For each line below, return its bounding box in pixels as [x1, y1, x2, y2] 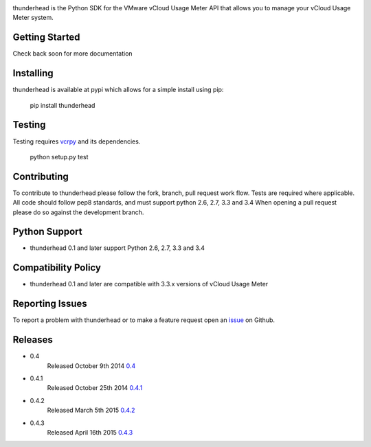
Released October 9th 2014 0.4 [47, 361, 136, 370]
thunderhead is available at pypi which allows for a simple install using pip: [12, 86, 224, 94]
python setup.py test [30, 152, 89, 161]
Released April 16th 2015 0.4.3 [47, 428, 133, 436]
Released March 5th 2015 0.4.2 [47, 406, 135, 415]
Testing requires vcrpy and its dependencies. [12, 137, 141, 146]
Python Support [12, 226, 82, 238]
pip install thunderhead [30, 101, 95, 109]
